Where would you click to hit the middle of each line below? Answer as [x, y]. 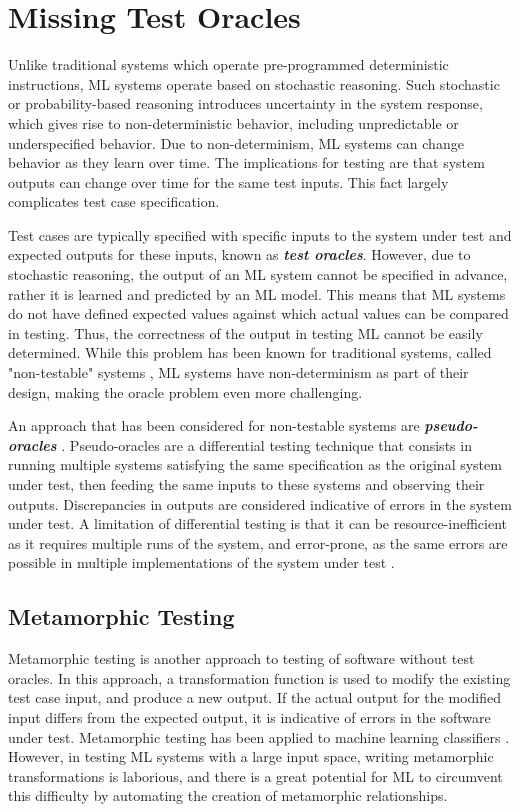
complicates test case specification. [114, 201]
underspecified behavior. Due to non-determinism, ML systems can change [236, 142]
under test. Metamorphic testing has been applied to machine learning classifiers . [259, 736]
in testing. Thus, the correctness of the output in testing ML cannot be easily [245, 332]
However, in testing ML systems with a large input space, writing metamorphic [251, 756]
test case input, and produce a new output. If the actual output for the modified [254, 697]
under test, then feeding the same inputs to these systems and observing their [246, 484]
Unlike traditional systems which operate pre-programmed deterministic [228, 64]
